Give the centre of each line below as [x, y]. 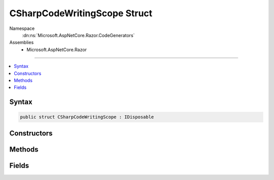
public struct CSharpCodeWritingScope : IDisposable [87, 117]
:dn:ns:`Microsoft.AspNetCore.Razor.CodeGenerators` [78, 35]
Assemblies [22, 43]
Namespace [22, 28]
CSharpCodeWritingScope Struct [81, 13]
